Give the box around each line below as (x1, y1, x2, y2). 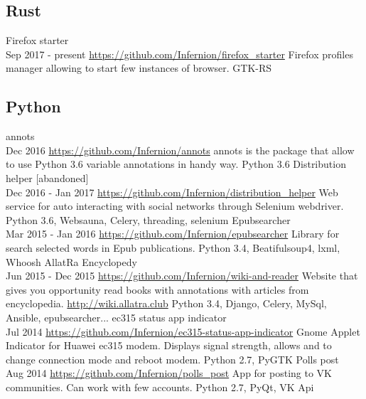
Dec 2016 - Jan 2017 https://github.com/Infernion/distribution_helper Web (6, 184, 338, 199)
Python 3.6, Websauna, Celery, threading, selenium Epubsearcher (6, 212, 291, 227)
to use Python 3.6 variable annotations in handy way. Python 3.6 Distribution (6, 156, 346, 171)
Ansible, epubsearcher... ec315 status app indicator (6, 309, 227, 324)
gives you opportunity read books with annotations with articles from (6, 282, 309, 297)
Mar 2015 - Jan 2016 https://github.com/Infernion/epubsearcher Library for (6, 226, 340, 241)
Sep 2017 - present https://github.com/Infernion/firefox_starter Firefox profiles (6, 46, 353, 61)
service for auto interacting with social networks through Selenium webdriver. (6, 198, 344, 213)
